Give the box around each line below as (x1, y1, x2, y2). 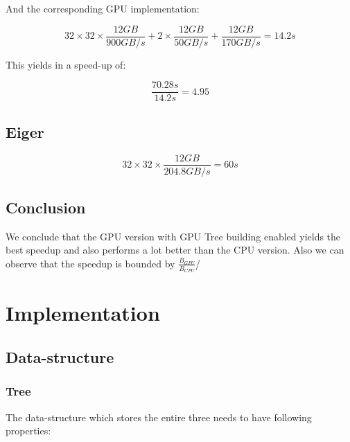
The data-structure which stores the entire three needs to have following (6, 409, 312, 424)
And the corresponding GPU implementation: (6, 1, 200, 15)
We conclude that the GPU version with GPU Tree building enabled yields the (6, 229, 341, 243)
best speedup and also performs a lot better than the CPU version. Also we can (6, 242, 344, 257)
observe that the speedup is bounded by (6, 256, 175, 270)
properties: (6, 423, 51, 438)
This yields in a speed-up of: (6, 57, 126, 71)
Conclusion (6, 196, 86, 218)
